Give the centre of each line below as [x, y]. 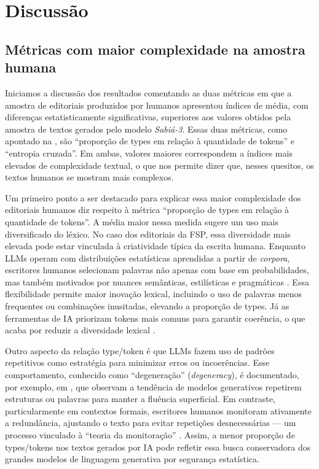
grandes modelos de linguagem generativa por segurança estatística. [132, 459]
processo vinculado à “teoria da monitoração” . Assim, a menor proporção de [150, 435]
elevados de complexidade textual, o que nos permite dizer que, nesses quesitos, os [159, 165]
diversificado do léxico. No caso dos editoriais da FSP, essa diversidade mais [148, 234]
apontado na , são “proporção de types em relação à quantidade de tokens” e [150, 141]
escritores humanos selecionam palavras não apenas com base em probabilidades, [157, 270]
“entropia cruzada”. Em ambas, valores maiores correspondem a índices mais [149, 153]
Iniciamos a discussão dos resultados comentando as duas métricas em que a [148, 92]
